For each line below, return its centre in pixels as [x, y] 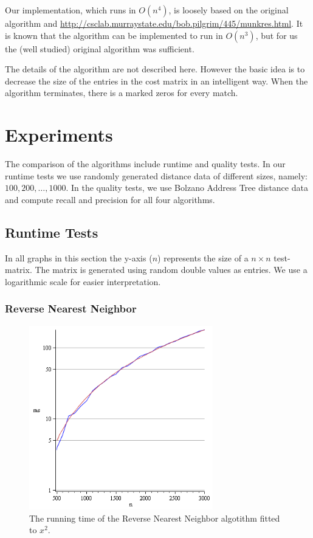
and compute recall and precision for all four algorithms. [110, 199]
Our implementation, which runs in [71, 10]
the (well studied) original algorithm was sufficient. [100, 48]
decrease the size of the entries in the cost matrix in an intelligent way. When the [156, 81]
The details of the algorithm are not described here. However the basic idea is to [155, 69]
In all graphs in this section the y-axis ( [79, 257]
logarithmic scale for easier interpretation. [83, 281]
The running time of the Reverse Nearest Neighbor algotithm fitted [155, 518]
